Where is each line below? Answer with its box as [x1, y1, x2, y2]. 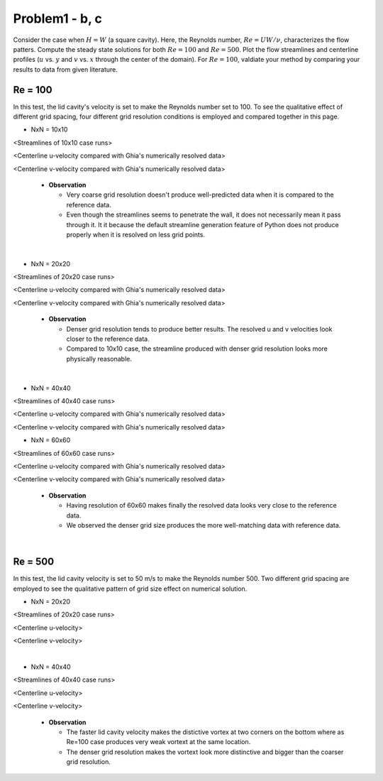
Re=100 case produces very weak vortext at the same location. [66, 738, 251, 746]
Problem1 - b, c [13, 11, 103, 26]
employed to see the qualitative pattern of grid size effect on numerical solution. [13, 584, 248, 593]
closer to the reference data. [66, 334, 150, 344]
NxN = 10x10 [30, 125, 68, 134]
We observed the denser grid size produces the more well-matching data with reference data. [66, 520, 341, 529]
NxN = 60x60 [30, 436, 71, 444]
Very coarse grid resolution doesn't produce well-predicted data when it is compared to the [66, 190, 334, 199]
